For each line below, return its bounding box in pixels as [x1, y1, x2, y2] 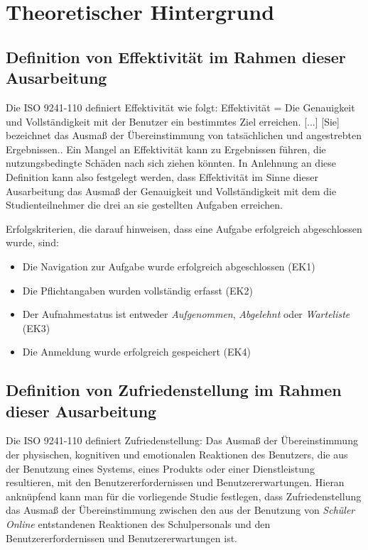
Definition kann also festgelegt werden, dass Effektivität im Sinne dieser [6, 169, 318, 184]
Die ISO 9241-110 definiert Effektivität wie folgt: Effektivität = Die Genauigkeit [6, 99, 355, 114]
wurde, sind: [6, 235, 59, 250]
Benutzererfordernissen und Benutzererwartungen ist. [6, 530, 238, 545]
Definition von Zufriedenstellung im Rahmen [6, 379, 342, 401]
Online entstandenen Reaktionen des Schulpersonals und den [6, 517, 271, 532]
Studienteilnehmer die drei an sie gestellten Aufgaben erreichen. [6, 197, 283, 212]
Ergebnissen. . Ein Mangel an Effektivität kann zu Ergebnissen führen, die [6, 141, 326, 156]
